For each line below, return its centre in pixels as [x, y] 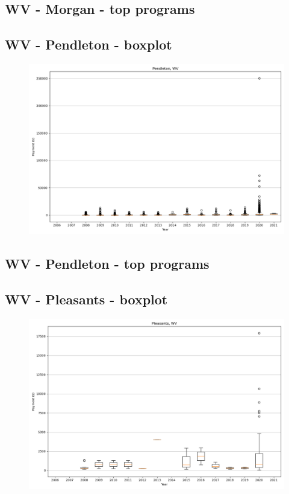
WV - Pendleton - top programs [107, 264]
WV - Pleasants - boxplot [86, 299]
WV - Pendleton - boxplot [89, 44]
